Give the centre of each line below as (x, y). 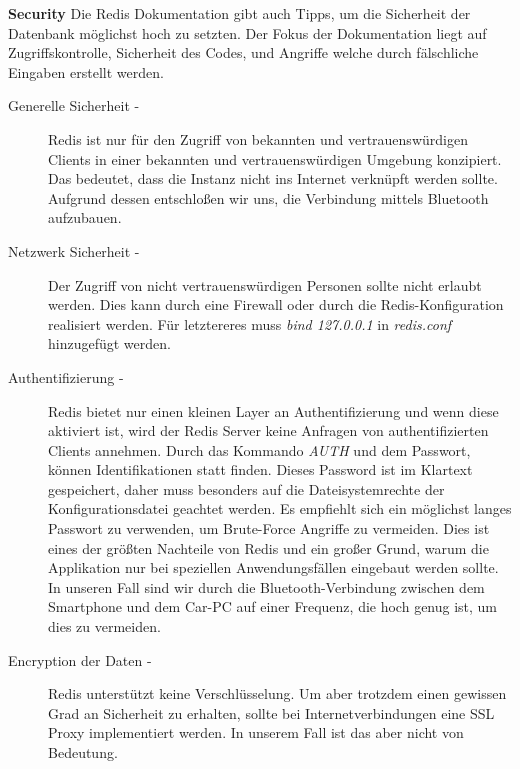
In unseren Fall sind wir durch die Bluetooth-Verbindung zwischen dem (266, 586)
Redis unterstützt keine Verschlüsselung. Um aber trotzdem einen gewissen (277, 693)
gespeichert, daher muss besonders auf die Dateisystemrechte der (246, 488)
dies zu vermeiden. (104, 626)
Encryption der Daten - (80, 659)
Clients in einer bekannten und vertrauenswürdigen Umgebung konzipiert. (275, 158)
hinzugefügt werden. (109, 343)
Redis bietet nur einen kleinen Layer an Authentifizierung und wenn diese (273, 410)
